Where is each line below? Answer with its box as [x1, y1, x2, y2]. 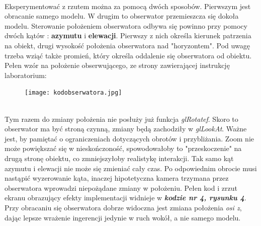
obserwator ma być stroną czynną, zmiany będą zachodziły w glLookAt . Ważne [5, 123, 247, 134]
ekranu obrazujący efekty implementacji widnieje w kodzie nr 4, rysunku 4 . [5, 192, 246, 203]
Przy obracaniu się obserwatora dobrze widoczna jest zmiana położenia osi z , [5, 202, 242, 212]
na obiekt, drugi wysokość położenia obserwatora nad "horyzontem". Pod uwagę [5, 40, 250, 50]
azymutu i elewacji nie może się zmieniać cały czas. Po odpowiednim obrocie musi [5, 163, 257, 173]
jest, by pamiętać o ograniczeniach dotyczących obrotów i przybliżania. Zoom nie [5, 133, 254, 143]
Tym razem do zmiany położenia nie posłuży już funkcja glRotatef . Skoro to [5, 113, 238, 124]
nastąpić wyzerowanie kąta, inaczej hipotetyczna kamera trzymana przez [5, 173, 229, 183]
